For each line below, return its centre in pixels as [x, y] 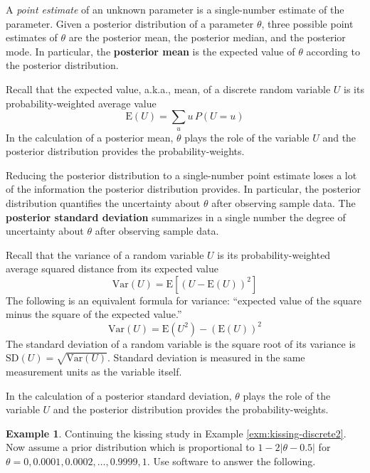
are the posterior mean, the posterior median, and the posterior [207, 37]
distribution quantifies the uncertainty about [103, 202]
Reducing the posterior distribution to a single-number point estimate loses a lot [181, 175]
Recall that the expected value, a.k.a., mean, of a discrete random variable [168, 89]
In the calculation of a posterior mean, [90, 137]
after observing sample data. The [284, 202]
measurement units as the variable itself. [94, 371]
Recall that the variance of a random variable [105, 254]
